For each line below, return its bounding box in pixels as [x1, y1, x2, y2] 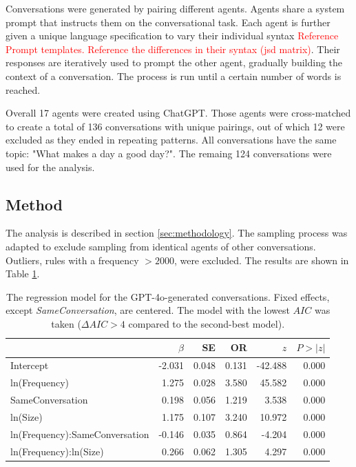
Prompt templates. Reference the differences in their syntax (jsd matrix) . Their [6, 41, 340, 56]
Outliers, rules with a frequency [6, 252, 139, 267]
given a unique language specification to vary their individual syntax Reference [6, 28, 339, 43]
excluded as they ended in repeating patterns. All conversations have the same [6, 132, 337, 147]
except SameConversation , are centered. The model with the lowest [6, 303, 290, 317]
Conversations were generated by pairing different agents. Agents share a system [6, 1, 345, 15]
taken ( [51, 316, 81, 330]
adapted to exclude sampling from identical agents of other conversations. [6, 239, 316, 253]
